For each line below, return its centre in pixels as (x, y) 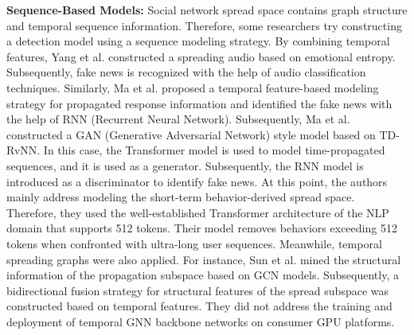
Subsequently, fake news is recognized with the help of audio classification (186, 72)
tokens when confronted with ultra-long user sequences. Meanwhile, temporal (194, 243)
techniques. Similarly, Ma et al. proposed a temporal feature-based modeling (193, 87)
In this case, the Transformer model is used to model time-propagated (214, 150)
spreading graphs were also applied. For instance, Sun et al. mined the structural (204, 259)
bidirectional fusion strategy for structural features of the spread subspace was (198, 290)
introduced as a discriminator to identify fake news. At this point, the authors (197, 181)
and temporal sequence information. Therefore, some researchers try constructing (204, 25)
